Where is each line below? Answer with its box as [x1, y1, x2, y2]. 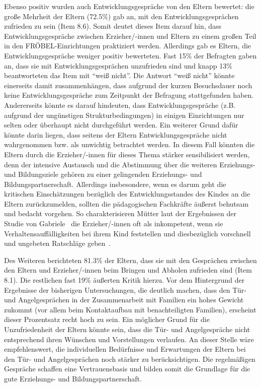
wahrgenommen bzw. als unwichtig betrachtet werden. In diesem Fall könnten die [4, 139, 255, 150]
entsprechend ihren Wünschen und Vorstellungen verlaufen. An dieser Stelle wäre [4, 334, 254, 344]
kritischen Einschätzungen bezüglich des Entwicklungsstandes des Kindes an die [4, 188, 250, 199]
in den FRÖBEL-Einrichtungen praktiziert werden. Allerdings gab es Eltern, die [4, 40, 251, 51]
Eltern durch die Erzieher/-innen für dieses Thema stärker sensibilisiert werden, [4, 149, 250, 159]
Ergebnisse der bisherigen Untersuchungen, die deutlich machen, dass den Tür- [4, 284, 247, 295]
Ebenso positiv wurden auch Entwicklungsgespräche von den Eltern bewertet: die [4, 1, 254, 11]
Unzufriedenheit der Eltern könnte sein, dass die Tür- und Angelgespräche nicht [4, 324, 250, 334]
